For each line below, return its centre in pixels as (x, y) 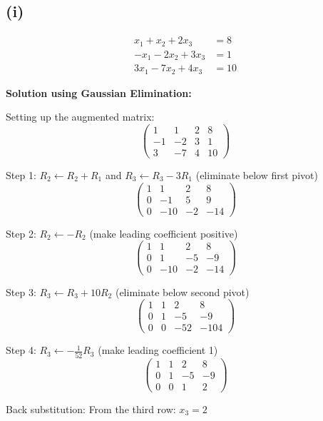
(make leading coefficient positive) (164, 233)
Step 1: (21, 175)
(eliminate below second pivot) (182, 291)
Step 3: (21, 291)
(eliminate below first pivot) (257, 175)
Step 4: (21, 350)
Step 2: (21, 233)
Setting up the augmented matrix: (80, 117)
